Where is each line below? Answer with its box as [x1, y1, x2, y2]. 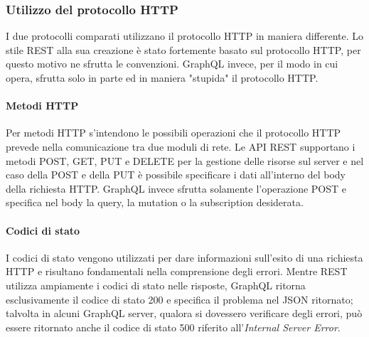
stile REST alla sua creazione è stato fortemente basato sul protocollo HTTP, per [6, 42, 361, 57]
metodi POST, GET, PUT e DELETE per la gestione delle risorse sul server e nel [6, 153, 364, 168]
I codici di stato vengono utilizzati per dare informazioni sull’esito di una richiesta [6, 250, 363, 264]
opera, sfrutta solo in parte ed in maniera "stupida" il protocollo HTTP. [6, 70, 319, 85]
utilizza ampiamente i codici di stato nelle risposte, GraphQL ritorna [6, 277, 306, 292]
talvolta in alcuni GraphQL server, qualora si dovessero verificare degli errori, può [6, 306, 363, 321]
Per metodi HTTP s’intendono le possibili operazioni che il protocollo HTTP [6, 125, 341, 140]
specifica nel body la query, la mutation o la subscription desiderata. [6, 195, 304, 210]
